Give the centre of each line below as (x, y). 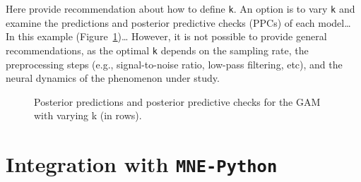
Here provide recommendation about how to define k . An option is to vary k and (180, 8)
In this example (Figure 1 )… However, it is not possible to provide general (166, 36)
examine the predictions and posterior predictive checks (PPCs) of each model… (178, 22)
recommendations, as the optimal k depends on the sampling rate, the (157, 50)
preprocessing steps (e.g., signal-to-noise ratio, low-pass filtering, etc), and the (174, 64)
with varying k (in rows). (88, 115)
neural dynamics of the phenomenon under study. (113, 78)
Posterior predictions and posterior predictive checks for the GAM (177, 101)
